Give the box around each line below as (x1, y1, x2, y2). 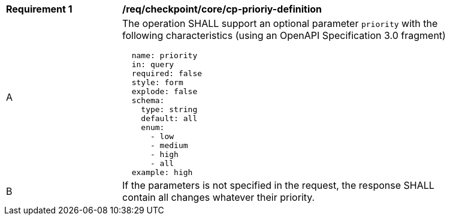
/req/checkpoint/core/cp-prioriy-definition (122, 3, 322, 15)
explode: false (131, 87, 198, 96)
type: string (141, 105, 198, 114)
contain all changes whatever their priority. (122, 191, 315, 203)
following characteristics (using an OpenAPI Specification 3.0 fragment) (122, 29, 446, 41)
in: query (131, 60, 174, 69)
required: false (131, 69, 203, 78)
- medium (150, 141, 188, 150)
